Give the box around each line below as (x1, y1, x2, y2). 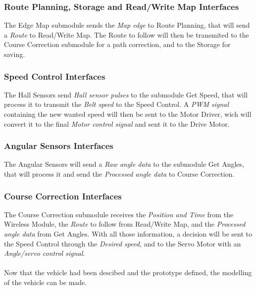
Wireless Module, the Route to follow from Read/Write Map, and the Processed (4, 219, 246, 229)
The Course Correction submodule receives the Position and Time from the (4, 209, 234, 219)
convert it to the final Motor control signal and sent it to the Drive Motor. (4, 118, 230, 129)
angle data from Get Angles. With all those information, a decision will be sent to (4, 229, 252, 239)
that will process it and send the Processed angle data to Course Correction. (4, 169, 235, 179)
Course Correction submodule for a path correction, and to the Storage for (4, 39, 231, 49)
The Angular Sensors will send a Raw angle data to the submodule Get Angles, (4, 159, 244, 169)
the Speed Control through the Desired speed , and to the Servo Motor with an (4, 238, 241, 248)
